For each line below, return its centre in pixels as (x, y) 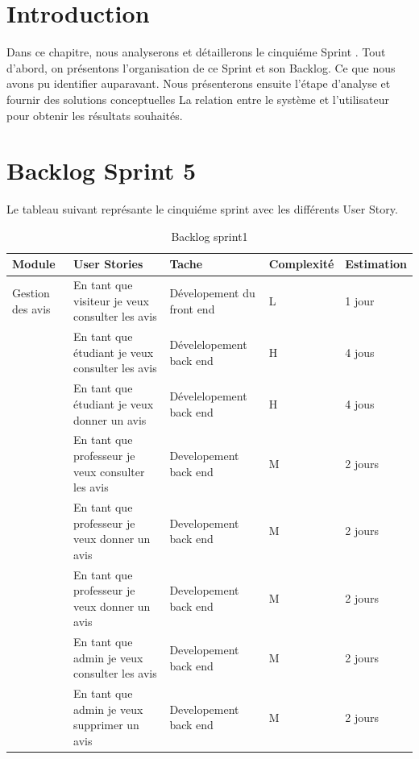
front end (192, 308)
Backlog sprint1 (209, 236)
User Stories (108, 264)
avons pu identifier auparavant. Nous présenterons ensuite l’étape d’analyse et (199, 83)
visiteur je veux (111, 300)
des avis (31, 308)
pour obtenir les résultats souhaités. (95, 115)
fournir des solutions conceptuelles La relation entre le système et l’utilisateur (198, 99)
